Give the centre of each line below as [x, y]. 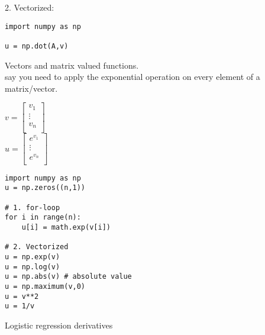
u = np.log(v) [33, 267]
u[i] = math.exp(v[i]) [66, 227]
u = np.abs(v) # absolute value [68, 277]
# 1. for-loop [33, 207]
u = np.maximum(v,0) [45, 286]
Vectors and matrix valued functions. [72, 65]
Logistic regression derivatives [59, 325]
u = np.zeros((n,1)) [45, 188]
